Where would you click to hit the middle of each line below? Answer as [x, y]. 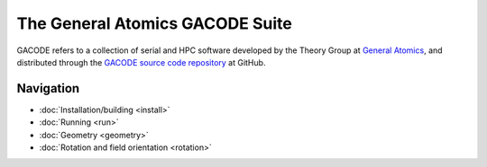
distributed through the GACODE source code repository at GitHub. [141, 62]
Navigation [48, 88]
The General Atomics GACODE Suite [154, 23]
